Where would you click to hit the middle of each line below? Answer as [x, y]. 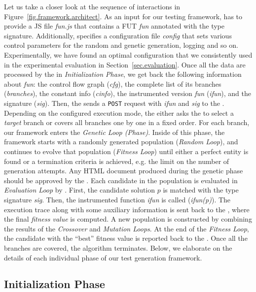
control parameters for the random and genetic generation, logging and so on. [121, 45]
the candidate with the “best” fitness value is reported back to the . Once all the [126, 238]
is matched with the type [201, 190]
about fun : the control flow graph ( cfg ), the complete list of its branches [113, 83]
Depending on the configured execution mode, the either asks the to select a [119, 113]
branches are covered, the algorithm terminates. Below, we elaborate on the [118, 247]
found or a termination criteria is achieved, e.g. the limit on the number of [117, 161]
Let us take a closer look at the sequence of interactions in [92, 6]
